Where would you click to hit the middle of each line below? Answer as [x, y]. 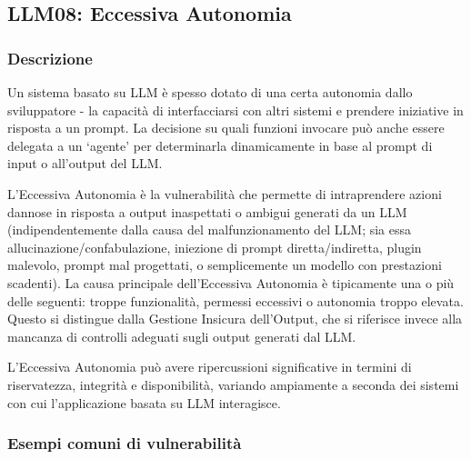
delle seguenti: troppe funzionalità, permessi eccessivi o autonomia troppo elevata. [235, 300]
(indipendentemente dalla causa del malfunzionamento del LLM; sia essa [210, 229]
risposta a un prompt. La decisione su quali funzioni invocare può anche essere [226, 128]
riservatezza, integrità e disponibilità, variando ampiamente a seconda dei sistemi [233, 384]
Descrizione [50, 58]
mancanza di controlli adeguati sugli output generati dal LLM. [182, 336]
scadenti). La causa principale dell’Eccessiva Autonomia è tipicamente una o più [231, 282]
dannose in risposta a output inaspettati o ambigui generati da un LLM [207, 211]
